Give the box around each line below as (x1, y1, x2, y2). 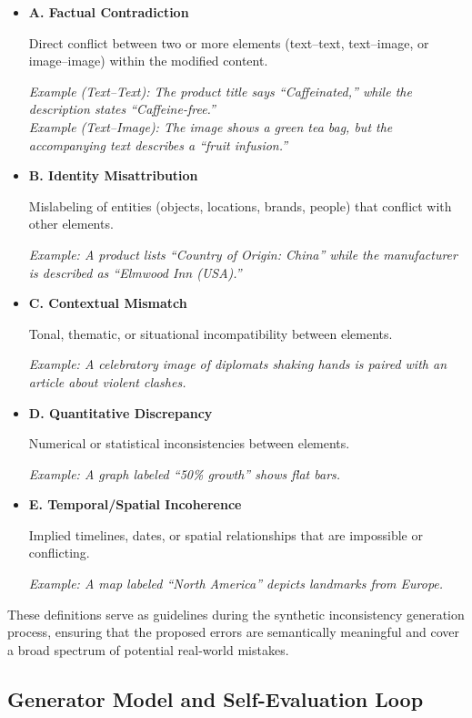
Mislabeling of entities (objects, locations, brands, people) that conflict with (28, 196, 452, 215)
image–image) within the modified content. (28, 51, 268, 70)
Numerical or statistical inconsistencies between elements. (28, 434, 350, 453)
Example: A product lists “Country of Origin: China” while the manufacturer (28, 244, 457, 263)
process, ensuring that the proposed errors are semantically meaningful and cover (7, 622, 459, 641)
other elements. (28, 214, 114, 233)
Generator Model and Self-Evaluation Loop (7, 684, 424, 713)
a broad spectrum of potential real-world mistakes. (7, 640, 289, 659)
